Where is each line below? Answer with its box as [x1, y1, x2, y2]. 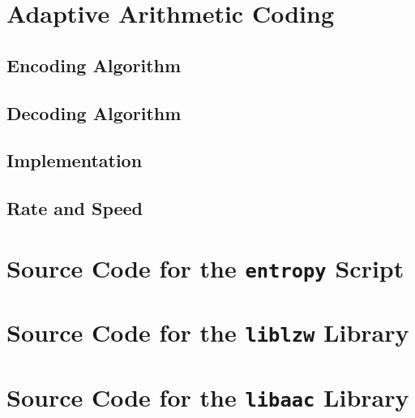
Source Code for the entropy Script [6, 251, 404, 284]
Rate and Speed [6, 196, 143, 221]
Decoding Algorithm [6, 100, 182, 125]
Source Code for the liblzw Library [6, 316, 409, 349]
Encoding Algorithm [6, 52, 182, 77]
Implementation [6, 148, 143, 173]
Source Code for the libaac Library [6, 380, 409, 413]
